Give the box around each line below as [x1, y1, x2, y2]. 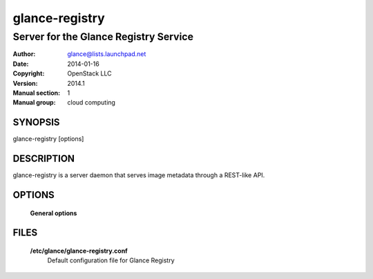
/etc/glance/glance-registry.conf [30, 246, 128, 255]
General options [30, 208, 77, 217]
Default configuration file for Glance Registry [47, 256, 175, 264]
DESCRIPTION [12, 153, 75, 165]
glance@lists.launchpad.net [67, 50, 146, 58]
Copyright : [12, 69, 45, 78]
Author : [12, 50, 36, 58]
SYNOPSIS [12, 116, 60, 128]
